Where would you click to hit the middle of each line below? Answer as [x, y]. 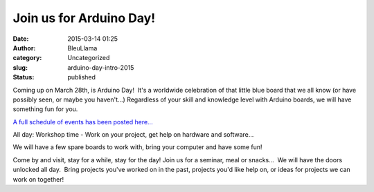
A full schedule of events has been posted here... [83, 122]
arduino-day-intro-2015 [101, 67]
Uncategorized [89, 58]
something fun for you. [45, 109]
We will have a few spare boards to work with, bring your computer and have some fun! [137, 147]
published [82, 77]
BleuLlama [82, 48]
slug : [20, 67]
